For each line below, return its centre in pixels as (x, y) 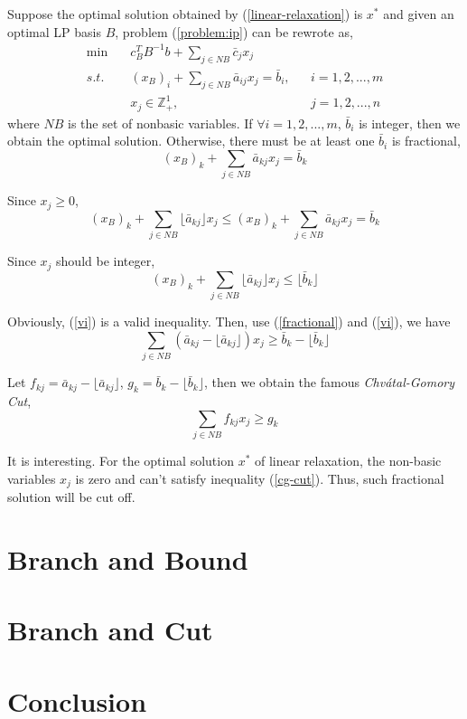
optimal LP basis (54, 31)
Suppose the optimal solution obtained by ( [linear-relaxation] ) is (185, 14)
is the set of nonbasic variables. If (160, 123)
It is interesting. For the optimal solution (121, 460)
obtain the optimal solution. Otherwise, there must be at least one (191, 141)
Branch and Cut (110, 630)
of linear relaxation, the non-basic (348, 460)
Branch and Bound (128, 558)
